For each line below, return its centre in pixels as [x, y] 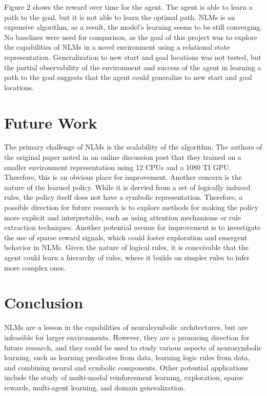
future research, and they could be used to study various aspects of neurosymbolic [133, 347]
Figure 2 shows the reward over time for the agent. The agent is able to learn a [128, 7]
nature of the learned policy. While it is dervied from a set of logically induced [127, 187]
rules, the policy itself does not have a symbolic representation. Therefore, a [123, 197]
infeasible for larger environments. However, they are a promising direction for [127, 337]
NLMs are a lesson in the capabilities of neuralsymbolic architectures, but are [126, 327]
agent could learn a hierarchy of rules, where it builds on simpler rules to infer [127, 257]
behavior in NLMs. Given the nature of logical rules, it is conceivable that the [127, 247]
